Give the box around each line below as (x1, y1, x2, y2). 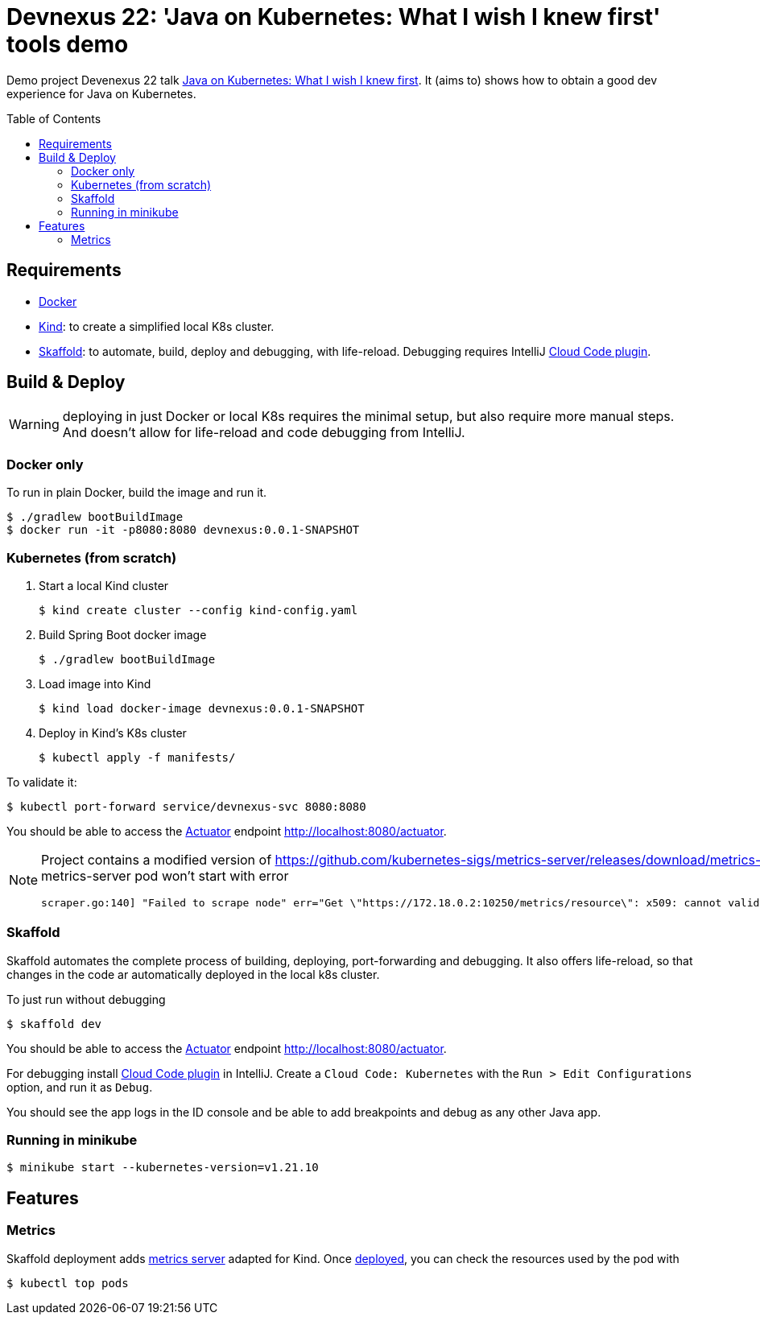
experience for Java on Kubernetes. (6, 86, 196, 101)
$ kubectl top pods (6, 1276, 129, 1290)
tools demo (6, 31, 129, 58)
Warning (9, 416, 60, 433)
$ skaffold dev (6, 1017, 102, 1030)
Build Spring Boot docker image (39, 627, 207, 642)
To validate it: (6, 774, 77, 789)
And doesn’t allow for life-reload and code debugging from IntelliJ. (62, 424, 465, 441)
